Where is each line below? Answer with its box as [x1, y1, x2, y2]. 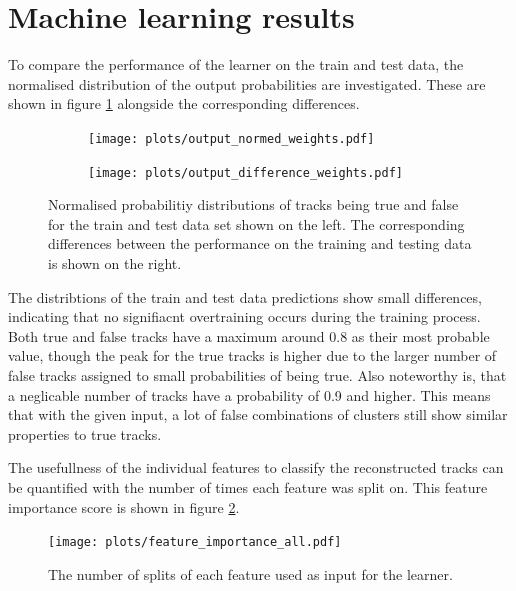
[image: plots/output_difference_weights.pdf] [88, 165, 403, 180]
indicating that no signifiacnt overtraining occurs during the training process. [8, 306, 481, 327]
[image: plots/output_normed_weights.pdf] [88, 131, 375, 146]
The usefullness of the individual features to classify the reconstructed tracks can [8, 457, 504, 478]
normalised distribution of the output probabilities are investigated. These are [8, 73, 486, 94]
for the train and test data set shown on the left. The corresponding [48, 213, 465, 234]
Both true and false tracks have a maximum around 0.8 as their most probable [8, 325, 490, 346]
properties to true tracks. [8, 423, 162, 444]
